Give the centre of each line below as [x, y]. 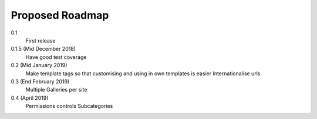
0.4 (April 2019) [30, 98]
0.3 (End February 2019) [40, 81]
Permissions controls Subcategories [69, 106]
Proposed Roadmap [60, 15]
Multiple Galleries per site [56, 90]
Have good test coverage [56, 57]
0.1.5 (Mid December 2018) [43, 49]
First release [41, 40]
